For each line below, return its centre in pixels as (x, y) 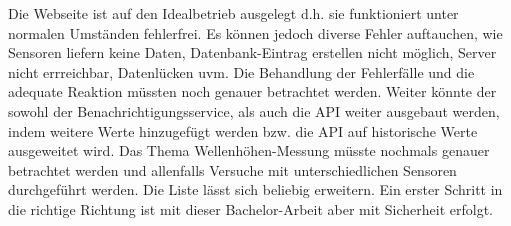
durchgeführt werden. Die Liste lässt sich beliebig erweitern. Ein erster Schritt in (255, 189)
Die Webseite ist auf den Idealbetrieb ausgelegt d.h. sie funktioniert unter (233, 13)
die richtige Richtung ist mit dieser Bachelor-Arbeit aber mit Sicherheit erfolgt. (250, 208)
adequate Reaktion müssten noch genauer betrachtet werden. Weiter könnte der (252, 91)
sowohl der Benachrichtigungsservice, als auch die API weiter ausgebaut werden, (254, 110)
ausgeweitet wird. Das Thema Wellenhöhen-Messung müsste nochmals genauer (249, 150)
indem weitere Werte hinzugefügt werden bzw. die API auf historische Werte (243, 130)
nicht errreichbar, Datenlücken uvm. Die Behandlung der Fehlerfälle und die (241, 71)
